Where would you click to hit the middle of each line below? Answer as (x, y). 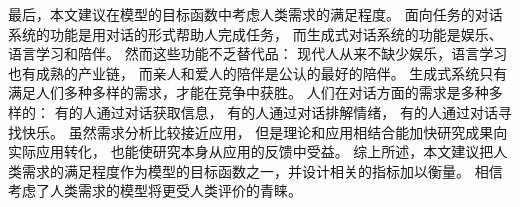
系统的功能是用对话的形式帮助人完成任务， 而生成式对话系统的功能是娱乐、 (255, 33)
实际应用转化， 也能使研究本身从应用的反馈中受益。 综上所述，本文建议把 (251, 151)
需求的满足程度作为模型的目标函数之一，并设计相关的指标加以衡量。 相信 (262, 170)
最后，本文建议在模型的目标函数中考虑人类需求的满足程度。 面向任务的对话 (255, 14)
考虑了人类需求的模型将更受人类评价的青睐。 (155, 190)
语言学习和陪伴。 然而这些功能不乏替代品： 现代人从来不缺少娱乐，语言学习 (258, 53)
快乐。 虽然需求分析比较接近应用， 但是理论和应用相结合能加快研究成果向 (264, 131)
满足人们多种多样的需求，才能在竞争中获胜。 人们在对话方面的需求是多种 (248, 92)
